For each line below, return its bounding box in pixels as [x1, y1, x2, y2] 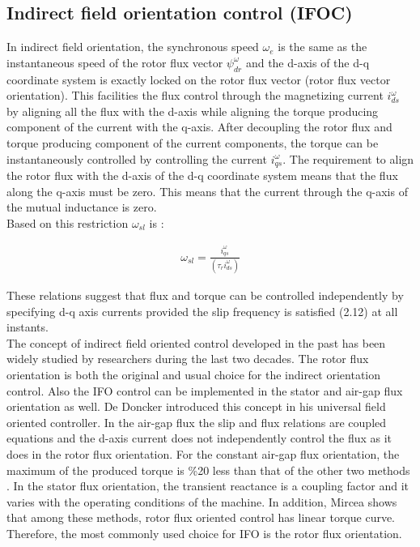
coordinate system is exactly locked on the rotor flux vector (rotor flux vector [6, 71, 391, 88]
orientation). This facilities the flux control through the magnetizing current [6, 87, 384, 104]
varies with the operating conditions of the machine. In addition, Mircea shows [6, 493, 397, 510]
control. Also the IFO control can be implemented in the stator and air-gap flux [6, 382, 403, 399]
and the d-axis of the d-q [245, 53, 370, 71]
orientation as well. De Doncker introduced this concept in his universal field [6, 398, 386, 415]
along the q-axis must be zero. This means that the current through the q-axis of [6, 182, 408, 199]
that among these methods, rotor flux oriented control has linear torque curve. [6, 509, 396, 526]
